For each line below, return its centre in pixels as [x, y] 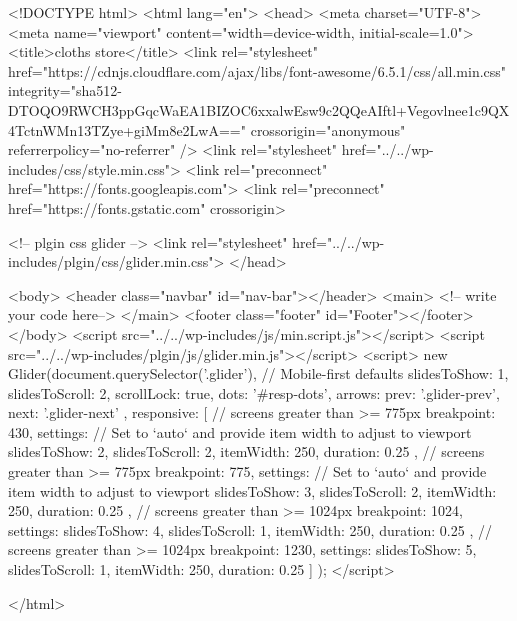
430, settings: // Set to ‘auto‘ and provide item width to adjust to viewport [240, 431]
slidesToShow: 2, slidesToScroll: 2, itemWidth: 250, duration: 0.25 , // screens [246, 451]
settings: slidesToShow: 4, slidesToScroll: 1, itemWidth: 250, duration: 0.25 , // [250, 529]
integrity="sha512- [65, 90]
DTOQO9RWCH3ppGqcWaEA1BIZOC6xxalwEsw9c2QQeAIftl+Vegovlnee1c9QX [259, 109]
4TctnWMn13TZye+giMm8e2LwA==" [127, 129]
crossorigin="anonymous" [328, 129]
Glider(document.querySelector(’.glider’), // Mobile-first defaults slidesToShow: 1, [258, 373]
